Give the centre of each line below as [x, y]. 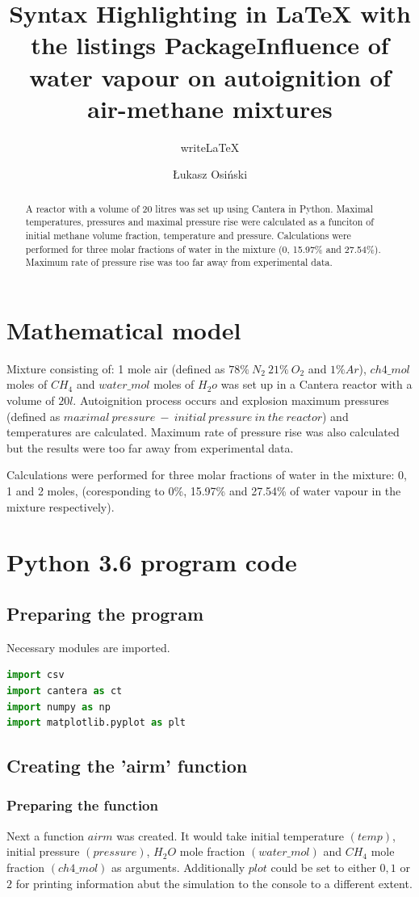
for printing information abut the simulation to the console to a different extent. [214, 883]
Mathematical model [124, 329]
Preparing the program [105, 613]
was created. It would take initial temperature [230, 835]
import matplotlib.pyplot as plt [96, 723]
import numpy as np [59, 707]
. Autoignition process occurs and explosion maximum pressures [231, 400]
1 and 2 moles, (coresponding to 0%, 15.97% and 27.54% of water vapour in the [204, 491]
